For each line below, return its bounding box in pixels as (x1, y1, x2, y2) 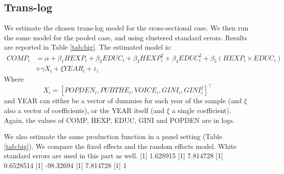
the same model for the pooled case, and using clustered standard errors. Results (4, 32, 247, 42)
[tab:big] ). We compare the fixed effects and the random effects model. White (4, 141, 237, 151)
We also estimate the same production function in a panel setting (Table (4, 131, 223, 142)
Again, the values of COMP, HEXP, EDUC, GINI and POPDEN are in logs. (4, 115, 235, 125)
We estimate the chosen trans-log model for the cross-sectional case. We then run (4, 23, 249, 33)
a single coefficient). (172, 105, 231, 116)
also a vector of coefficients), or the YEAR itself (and (4, 105, 165, 116)
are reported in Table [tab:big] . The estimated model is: (4, 42, 172, 52)
